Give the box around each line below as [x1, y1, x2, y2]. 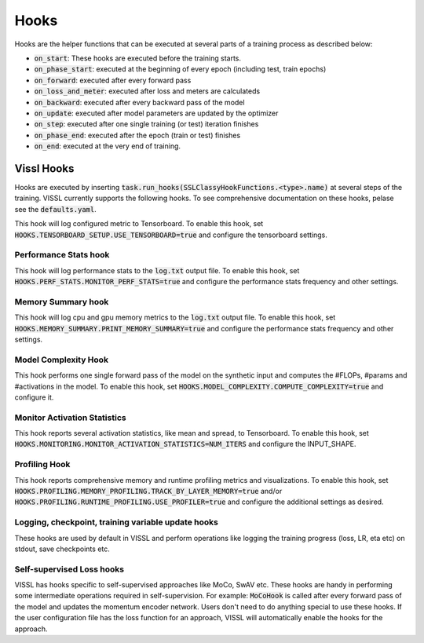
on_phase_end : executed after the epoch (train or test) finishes [34, 130, 241, 140]
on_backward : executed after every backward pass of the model [34, 97, 245, 107]
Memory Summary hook [14, 296, 109, 307]
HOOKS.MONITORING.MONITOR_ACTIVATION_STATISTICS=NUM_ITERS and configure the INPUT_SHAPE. [14, 440, 356, 449]
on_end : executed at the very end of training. [34, 141, 181, 151]
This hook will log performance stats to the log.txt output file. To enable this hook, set [14, 265, 300, 275]
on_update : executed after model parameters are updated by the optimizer [34, 108, 279, 118]
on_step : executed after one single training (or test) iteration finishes [34, 119, 259, 129]
